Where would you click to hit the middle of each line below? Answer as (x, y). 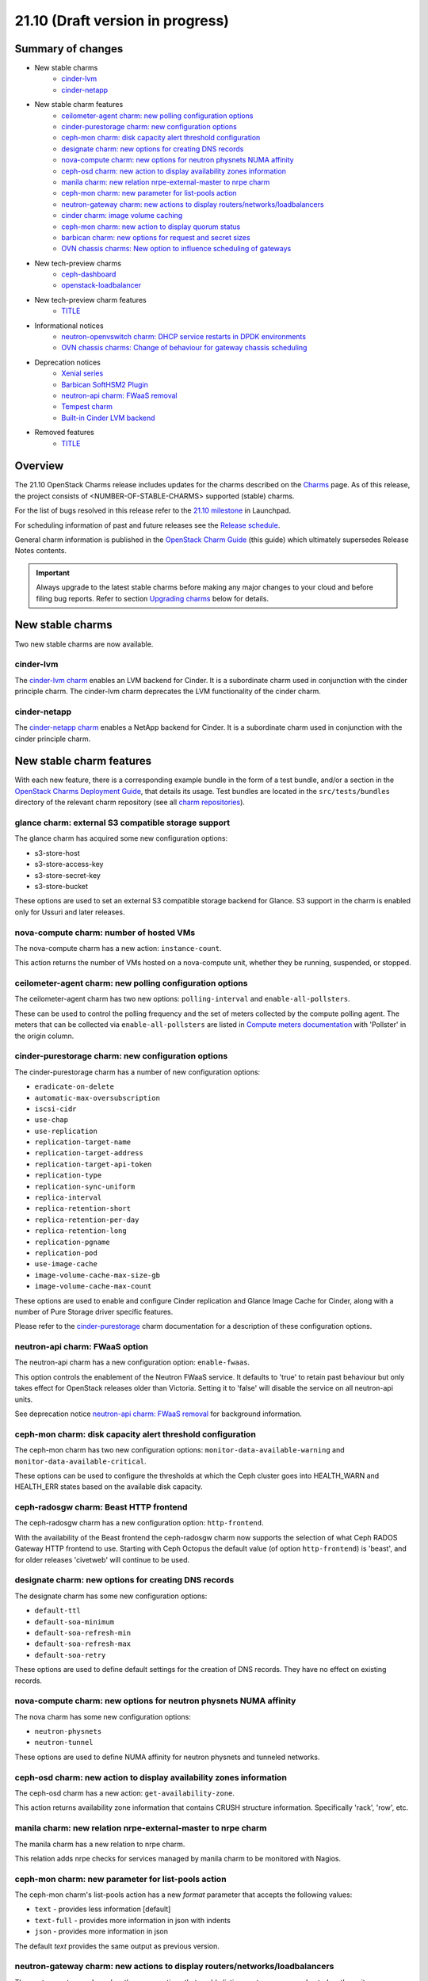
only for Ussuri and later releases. (70, 912)
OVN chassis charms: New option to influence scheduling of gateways (176, 249)
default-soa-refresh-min (82, 1633)
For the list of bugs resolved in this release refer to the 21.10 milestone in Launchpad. (153, 510)
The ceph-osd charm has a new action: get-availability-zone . (125, 1793)
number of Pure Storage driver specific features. (94, 1311)
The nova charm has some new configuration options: (103, 1716)
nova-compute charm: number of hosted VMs (105, 933)
